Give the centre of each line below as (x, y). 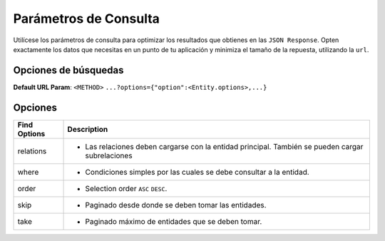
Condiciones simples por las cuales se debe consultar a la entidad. (197, 172)
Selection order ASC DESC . (126, 188)
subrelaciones (109, 155)
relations (32, 151)
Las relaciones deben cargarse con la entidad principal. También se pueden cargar (224, 146)
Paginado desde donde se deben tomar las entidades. (176, 205)
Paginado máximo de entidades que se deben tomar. (174, 221)
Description (88, 129)
